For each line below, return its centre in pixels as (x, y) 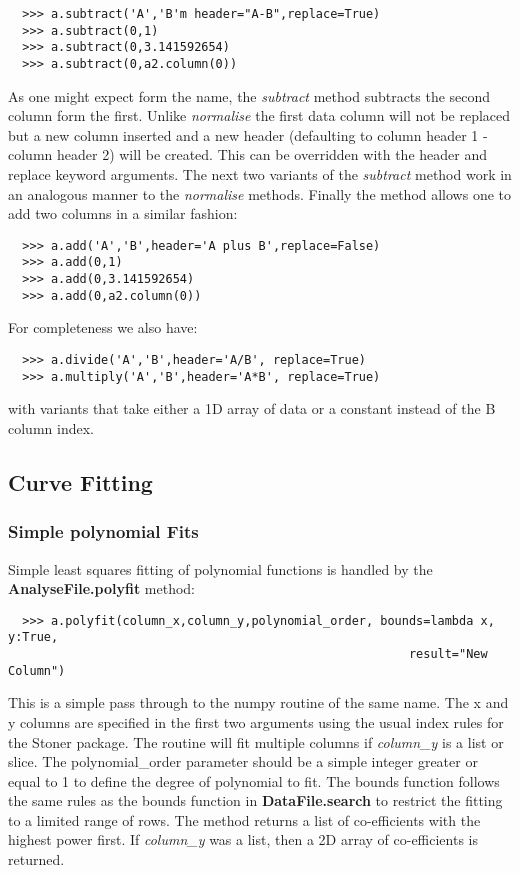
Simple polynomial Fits (103, 531)
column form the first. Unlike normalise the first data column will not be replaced (259, 115)
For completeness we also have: (103, 327)
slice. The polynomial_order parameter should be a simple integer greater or (243, 761)
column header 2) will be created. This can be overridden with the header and (247, 154)
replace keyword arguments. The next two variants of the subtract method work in (260, 174)
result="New (448, 654)
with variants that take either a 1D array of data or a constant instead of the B (252, 408)
